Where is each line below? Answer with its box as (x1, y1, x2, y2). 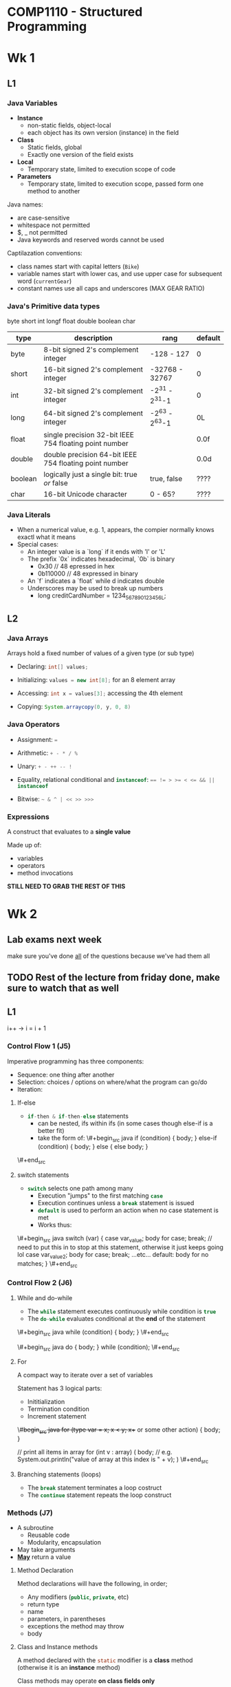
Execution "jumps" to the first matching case (37, 1191, 164, 1200)
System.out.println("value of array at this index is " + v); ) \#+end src (16, 1455, 209, 1465)
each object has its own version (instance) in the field (27, 129, 179, 137)
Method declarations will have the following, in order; (16, 1580, 168, 1588)
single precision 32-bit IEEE (43, 429, 134, 439)
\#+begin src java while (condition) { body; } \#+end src (16, 1328, 170, 1337)
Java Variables (7, 98, 58, 107)
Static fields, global (27, 143, 82, 151)
